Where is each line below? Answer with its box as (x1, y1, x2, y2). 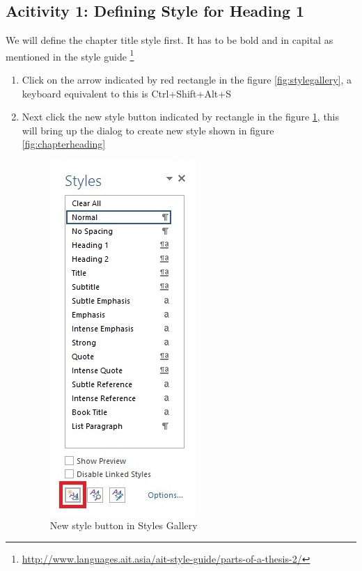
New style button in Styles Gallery (49, 517, 198, 532)
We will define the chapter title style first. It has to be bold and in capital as (6, 33, 333, 47)
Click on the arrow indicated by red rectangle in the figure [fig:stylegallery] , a (22, 72, 352, 87)
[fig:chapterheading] (22, 136, 106, 151)
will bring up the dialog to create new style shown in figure (22, 123, 274, 137)
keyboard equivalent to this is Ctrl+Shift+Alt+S (22, 86, 231, 100)
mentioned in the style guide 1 (6, 47, 134, 63)
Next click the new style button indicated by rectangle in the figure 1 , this (22, 109, 340, 124)
